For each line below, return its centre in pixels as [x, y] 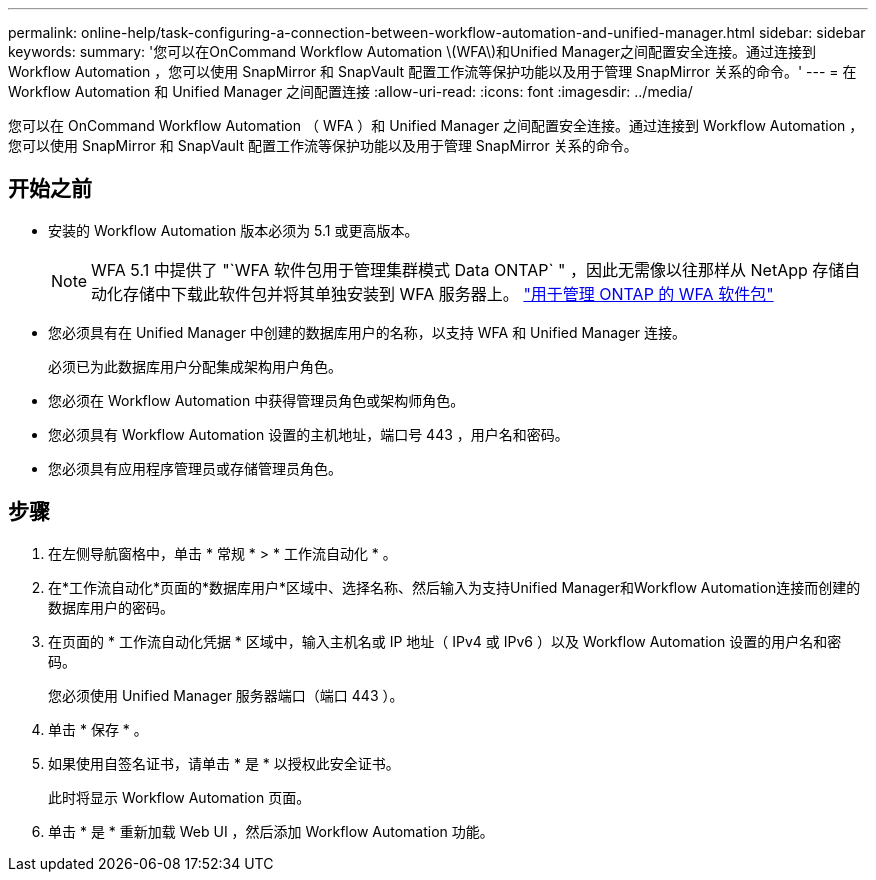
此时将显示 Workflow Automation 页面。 [179, 797]
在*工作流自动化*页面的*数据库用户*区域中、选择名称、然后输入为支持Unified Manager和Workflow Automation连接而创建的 [454, 587]
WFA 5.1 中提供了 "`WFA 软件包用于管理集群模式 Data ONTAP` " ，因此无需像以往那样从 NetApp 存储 [468, 269]
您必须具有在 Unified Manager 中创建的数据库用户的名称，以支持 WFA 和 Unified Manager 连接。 [367, 332]
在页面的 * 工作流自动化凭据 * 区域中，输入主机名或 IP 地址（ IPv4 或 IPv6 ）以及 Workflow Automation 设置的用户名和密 [445, 641]
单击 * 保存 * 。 [98, 729]
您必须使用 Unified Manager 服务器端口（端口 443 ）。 [226, 695]
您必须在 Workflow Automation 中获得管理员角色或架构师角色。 [256, 400]
